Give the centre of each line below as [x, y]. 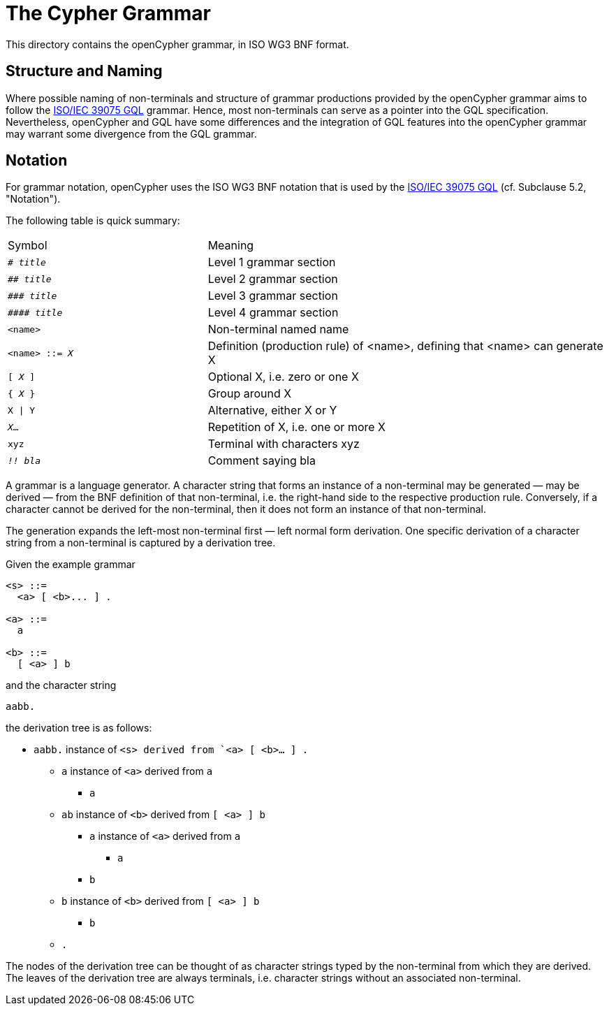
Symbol [28, 246]
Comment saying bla [262, 461]
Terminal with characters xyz [284, 444]
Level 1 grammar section [272, 262]
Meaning [231, 246]
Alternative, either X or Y [272, 410]
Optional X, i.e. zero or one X [283, 377]
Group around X [250, 394]
